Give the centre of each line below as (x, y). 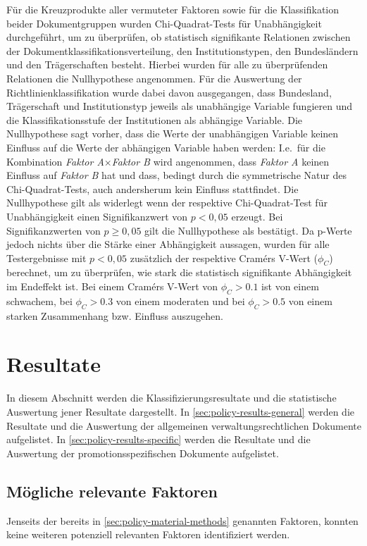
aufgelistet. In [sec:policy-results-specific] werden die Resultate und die (158, 439)
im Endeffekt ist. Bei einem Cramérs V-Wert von (112, 286)
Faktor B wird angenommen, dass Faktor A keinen (220, 161)
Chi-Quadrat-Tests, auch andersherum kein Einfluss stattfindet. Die (153, 188)
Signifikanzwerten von (54, 230)
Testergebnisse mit (46, 258)
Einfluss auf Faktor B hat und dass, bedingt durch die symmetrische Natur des (176, 175)
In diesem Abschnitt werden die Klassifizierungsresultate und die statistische (172, 398)
